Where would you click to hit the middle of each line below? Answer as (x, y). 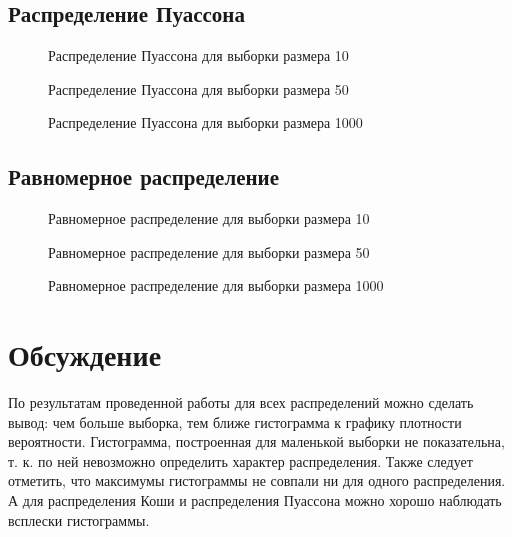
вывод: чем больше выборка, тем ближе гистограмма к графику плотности (235, 421)
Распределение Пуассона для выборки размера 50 (198, 88)
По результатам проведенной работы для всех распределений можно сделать (241, 402)
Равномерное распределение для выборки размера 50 (209, 251)
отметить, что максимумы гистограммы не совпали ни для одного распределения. (257, 480)
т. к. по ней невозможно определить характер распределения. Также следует (240, 460)
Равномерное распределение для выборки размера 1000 (216, 285)
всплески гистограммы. (79, 519)
